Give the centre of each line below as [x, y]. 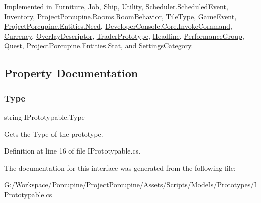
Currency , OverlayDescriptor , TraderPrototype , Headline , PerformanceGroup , [124, 36]
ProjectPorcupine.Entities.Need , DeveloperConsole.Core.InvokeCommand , [118, 26]
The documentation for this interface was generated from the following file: [120, 167]
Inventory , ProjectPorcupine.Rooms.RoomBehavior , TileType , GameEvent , [120, 16]
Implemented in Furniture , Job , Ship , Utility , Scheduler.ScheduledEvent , [116, 6]
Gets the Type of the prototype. [54, 134]
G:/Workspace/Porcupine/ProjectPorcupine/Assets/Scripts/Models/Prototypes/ [129, 185]
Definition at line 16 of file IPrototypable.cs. [72, 151]
